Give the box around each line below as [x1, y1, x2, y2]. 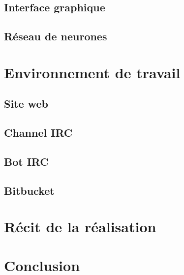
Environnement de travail [4, 62, 181, 82]
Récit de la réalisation [4, 216, 156, 237]
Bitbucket [4, 183, 55, 198]
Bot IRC [4, 153, 49, 169]
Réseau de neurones [4, 29, 107, 44]
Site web [4, 96, 48, 111]
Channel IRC [4, 125, 73, 140]
